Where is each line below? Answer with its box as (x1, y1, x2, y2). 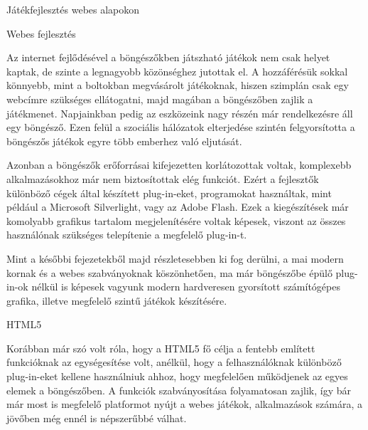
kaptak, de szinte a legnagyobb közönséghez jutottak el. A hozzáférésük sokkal (6, 63, 348, 78)
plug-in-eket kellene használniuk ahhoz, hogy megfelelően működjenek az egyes (6, 369, 348, 384)
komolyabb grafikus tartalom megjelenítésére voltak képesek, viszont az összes (6, 213, 346, 228)
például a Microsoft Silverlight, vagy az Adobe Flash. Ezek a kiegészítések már (6, 199, 349, 214)
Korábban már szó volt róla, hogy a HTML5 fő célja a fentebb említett (6, 340, 315, 355)
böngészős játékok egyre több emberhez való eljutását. (6, 133, 242, 148)
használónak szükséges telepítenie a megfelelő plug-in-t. (6, 227, 247, 242)
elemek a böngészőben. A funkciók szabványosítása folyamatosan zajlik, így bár (6, 382, 351, 397)
